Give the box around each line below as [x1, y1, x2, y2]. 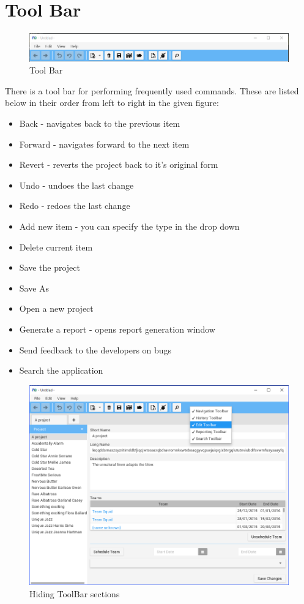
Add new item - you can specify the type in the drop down [19, 219, 240, 232]
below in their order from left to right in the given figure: [5, 96, 219, 109]
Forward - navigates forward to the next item [19, 137, 190, 150]
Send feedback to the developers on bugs [19, 343, 172, 356]
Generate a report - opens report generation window [19, 322, 215, 335]
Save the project [19, 261, 81, 274]
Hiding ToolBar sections [29, 587, 120, 600]
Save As [19, 281, 50, 294]
